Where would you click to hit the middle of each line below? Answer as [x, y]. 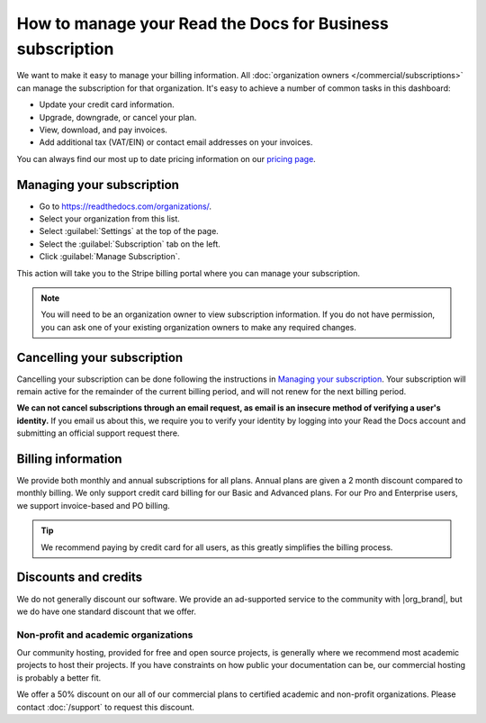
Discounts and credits [80, 578]
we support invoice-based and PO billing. [93, 505]
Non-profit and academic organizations [105, 635]
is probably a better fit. [59, 678]
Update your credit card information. [107, 104]
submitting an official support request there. [98, 433]
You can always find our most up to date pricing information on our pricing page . [166, 158]
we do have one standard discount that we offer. [107, 611]
